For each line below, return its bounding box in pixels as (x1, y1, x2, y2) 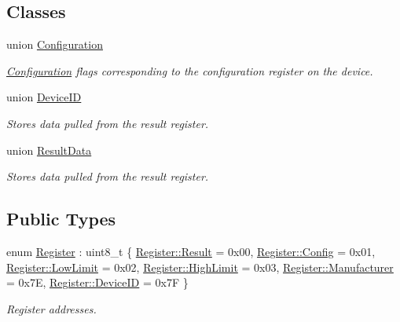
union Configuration (6, 36, 103, 53)
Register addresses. (6, 300, 97, 317)
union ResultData (6, 141, 92, 158)
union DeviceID (6, 89, 82, 105)
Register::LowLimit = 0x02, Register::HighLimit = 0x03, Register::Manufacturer (6, 258, 394, 275)
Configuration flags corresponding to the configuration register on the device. (6, 62, 373, 79)
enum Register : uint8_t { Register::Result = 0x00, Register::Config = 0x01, (6, 243, 376, 259)
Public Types (6, 207, 116, 231)
